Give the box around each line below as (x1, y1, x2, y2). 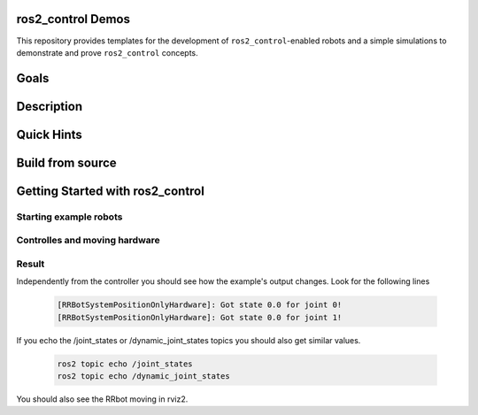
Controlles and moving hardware (16, 234, 161, 247)
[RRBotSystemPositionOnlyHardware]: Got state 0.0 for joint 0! (57, 300, 343, 310)
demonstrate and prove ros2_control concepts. (16, 47, 198, 58)
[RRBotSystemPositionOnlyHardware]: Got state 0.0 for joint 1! (57, 312, 343, 322)
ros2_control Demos (16, 12, 130, 27)
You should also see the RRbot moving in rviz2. (16, 394, 189, 404)
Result (16, 257, 45, 270)
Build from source (16, 155, 117, 170)
